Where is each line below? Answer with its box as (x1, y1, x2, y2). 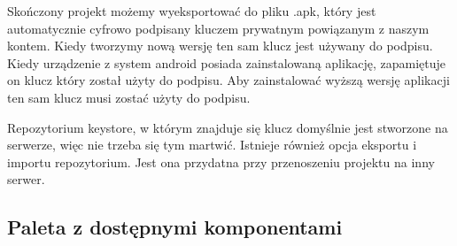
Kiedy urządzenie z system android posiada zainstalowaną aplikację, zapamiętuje (7, 53, 446, 72)
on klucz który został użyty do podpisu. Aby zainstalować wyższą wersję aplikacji (7, 71, 450, 89)
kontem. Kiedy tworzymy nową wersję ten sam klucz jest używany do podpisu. (7, 36, 433, 55)
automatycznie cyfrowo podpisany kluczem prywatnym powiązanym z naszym (7, 19, 430, 37)
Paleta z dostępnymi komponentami (7, 213, 343, 241)
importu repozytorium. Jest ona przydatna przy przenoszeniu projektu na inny (7, 152, 435, 171)
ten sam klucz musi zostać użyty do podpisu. (7, 88, 251, 106)
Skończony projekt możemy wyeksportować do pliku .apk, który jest (7, 2, 376, 19)
